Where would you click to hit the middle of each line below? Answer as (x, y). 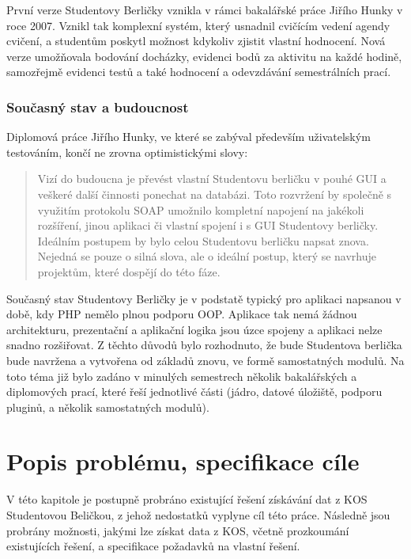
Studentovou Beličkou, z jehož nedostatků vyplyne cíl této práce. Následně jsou (198, 515)
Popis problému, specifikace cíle (183, 461)
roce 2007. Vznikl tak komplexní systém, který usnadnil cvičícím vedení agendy (198, 25)
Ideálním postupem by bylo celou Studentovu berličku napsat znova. (203, 240)
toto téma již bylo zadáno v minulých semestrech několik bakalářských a (182, 376)
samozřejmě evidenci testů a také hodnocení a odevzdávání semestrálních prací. (199, 72)
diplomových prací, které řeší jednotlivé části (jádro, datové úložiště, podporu (194, 392)
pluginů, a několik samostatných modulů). (108, 407)
